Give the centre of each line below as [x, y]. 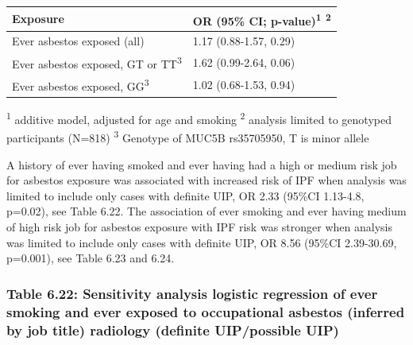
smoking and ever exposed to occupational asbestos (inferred [206, 311]
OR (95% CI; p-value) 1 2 [262, 19]
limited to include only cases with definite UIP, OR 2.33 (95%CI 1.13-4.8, [185, 195]
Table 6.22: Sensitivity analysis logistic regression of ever [192, 293]
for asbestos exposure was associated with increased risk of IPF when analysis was [206, 180]
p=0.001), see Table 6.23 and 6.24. [91, 258]
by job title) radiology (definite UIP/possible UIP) [173, 329]
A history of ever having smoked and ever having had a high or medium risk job [202, 164]
